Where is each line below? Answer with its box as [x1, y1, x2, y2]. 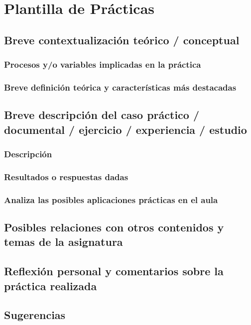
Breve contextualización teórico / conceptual [4, 32, 240, 47]
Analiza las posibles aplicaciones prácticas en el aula [4, 193, 218, 206]
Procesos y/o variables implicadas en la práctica [4, 58, 201, 71]
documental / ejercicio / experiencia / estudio [4, 121, 247, 137]
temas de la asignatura [4, 234, 123, 249]
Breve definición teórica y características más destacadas [4, 81, 237, 93]
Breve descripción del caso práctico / [4, 107, 200, 122]
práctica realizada [4, 278, 97, 293]
